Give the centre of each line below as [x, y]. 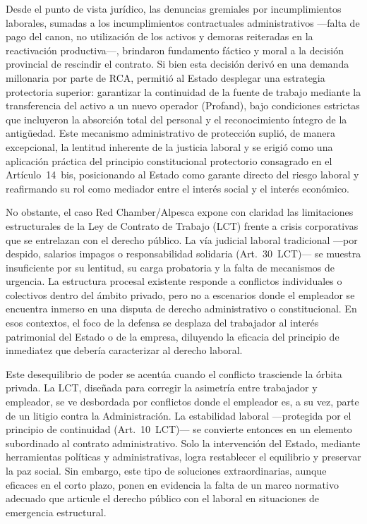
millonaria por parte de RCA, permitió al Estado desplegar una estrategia [166, 77]
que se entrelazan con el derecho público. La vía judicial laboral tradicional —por [182, 239]
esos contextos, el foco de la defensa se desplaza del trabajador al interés [162, 323]
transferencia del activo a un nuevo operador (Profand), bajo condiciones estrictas [183, 105]
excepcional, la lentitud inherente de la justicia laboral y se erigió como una [169, 146]
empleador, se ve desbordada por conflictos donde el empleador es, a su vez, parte [182, 402]
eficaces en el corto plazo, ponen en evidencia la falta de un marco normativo [172, 484]
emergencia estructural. [56, 512]
